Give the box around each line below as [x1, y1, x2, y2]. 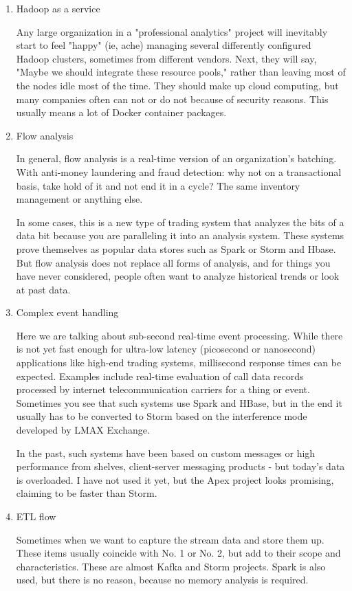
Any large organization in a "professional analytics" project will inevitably [16, 24, 328, 38]
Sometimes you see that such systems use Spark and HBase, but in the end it [16, 395, 342, 410]
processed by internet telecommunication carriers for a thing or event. [16, 382, 310, 397]
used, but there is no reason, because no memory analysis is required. [16, 572, 309, 587]
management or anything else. [16, 192, 143, 206]
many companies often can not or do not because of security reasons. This [16, 91, 329, 106]
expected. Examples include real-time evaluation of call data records [16, 368, 304, 383]
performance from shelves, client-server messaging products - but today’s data [16, 459, 345, 473]
